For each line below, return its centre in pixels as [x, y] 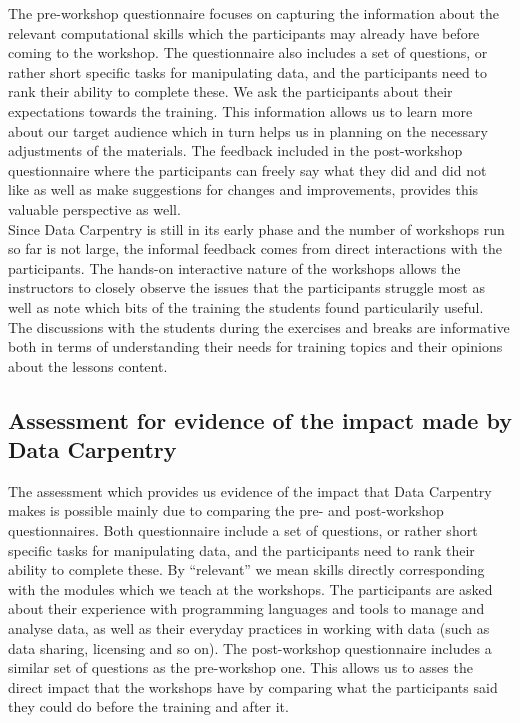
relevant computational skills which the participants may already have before [244, 32]
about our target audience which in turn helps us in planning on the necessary [248, 130]
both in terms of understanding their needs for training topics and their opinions [255, 346]
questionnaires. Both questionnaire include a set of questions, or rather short [243, 530]
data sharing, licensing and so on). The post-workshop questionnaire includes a [250, 647]
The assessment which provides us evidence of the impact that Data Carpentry [250, 490]
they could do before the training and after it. [148, 706]
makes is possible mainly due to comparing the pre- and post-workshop [226, 510]
